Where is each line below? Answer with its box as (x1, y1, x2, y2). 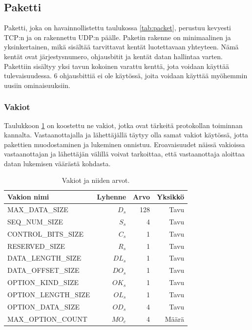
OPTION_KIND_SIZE (7, 277, 79, 287)
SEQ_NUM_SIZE (7, 216, 63, 226)
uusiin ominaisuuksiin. (4, 80, 70, 90)
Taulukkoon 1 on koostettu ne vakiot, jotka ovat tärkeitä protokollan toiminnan (4, 120, 243, 130)
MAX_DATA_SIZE (7, 204, 68, 214)
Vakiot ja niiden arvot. (62, 175, 130, 185)
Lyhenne (97, 192, 126, 202)
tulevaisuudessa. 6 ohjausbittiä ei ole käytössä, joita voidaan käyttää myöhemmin (4, 70, 248, 81)
